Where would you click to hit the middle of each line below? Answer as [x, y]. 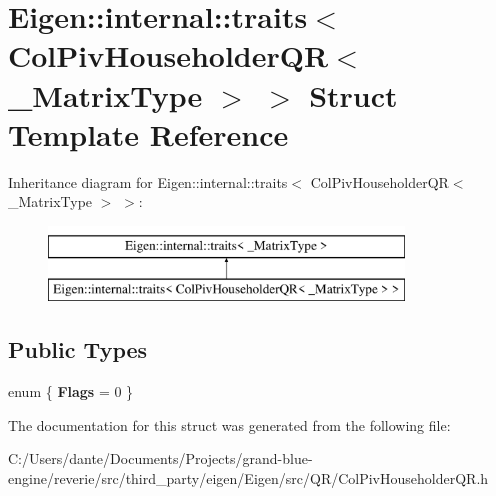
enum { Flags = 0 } [71, 391]
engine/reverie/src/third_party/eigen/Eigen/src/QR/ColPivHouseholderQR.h [248, 478]
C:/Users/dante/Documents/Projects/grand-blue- [160, 458]
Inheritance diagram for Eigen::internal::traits [148, 181]
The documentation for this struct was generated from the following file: [229, 424]
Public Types [78, 349]
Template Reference [148, 133]
